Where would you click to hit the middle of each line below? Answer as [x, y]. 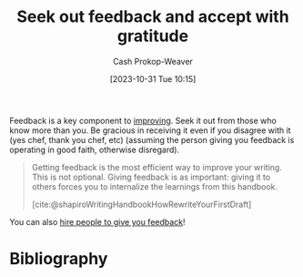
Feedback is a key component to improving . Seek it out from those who [143, 120]
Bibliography [59, 259]
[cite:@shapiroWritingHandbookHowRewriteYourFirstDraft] [141, 204]
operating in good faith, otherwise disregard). [95, 149]
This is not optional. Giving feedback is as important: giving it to [151, 177]
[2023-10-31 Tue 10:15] [153, 78]
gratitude [153, 36]
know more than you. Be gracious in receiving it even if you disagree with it [150, 130]
